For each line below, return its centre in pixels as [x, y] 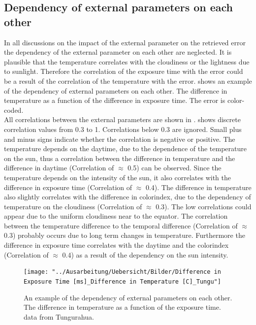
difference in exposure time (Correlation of [68, 187]
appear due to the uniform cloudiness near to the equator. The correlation [116, 216]
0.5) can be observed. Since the [175, 168]
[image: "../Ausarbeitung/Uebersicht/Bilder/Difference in [122, 272]
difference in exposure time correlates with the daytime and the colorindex [116, 245]
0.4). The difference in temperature [198, 187]
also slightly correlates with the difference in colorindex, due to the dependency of [128, 197]
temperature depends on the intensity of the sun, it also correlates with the [117, 177]
